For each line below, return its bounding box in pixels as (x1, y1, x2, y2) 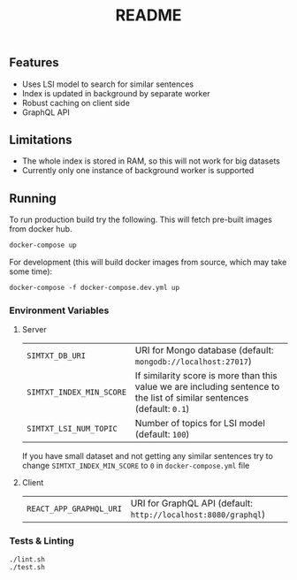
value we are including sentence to (134, 381, 280, 393)
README (115, 5, 182, 26)
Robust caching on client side (21, 97, 131, 108)
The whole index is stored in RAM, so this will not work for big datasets (21, 156, 280, 166)
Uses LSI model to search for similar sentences (21, 79, 194, 89)
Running (9, 191, 57, 206)
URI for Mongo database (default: (134, 344, 274, 356)
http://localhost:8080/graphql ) (130, 508, 266, 521)
